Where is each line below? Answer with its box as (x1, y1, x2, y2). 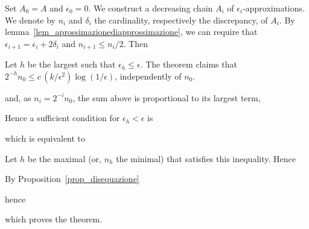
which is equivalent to (5, 132, 86, 145)
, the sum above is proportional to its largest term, (72, 91, 261, 104)
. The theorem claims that (140, 58, 237, 71)
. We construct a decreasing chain (88, 2, 213, 14)
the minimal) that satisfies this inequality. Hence (116, 152, 296, 165)
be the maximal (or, (27, 152, 101, 165)
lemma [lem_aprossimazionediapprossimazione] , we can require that (5, 25, 258, 38)
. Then (123, 37, 148, 49)
